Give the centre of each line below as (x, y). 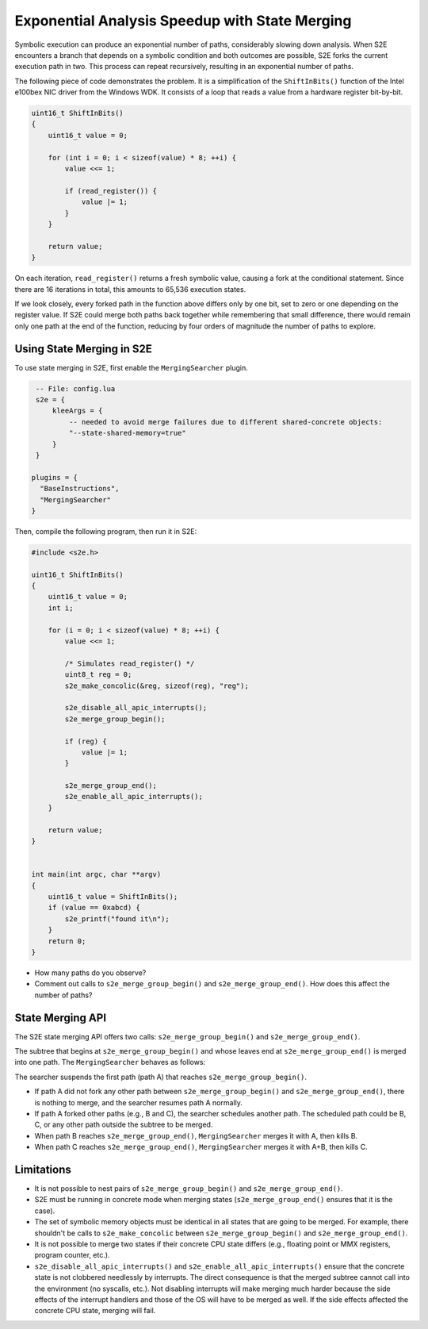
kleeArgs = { (77, 411)
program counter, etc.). (72, 1255)
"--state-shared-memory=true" (127, 433)
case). (45, 1211)
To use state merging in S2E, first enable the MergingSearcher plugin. (132, 367)
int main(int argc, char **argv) (96, 874)
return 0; (67, 941)
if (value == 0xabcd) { (94, 908)
